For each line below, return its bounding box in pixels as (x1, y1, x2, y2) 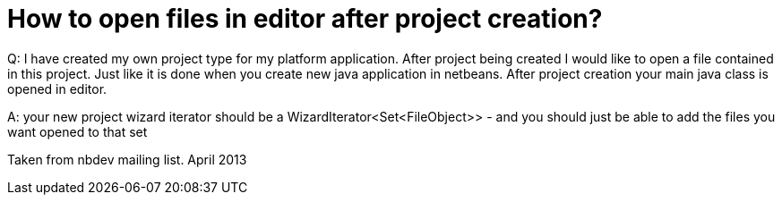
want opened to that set (7, 123, 148, 139)
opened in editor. (7, 80, 107, 97)
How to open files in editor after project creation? (7, 4, 603, 34)
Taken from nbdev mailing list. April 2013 (7, 151, 247, 167)
